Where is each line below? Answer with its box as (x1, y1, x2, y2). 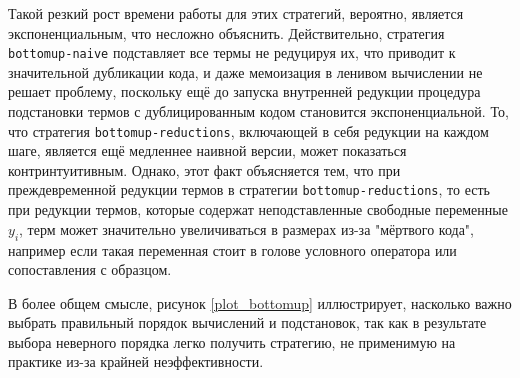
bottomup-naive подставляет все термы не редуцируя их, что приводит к (8, 42, 456, 63)
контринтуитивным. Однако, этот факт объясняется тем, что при (8, 159, 401, 180)
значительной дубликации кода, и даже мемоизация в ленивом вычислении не (8, 61, 483, 82)
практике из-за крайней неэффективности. (8, 351, 264, 372)
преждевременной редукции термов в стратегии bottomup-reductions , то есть (8, 179, 490, 200)
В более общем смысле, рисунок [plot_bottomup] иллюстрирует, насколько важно (8, 292, 512, 313)
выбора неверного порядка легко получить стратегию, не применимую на (8, 331, 456, 352)
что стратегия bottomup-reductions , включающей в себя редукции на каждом (8, 120, 489, 141)
